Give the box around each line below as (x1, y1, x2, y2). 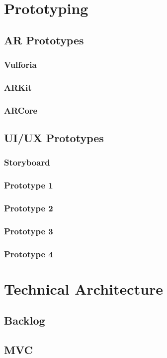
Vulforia (4, 58, 37, 71)
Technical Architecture (4, 278, 164, 299)
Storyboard (4, 156, 50, 169)
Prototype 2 (4, 202, 53, 214)
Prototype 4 (4, 247, 53, 260)
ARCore (4, 104, 38, 116)
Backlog (4, 313, 45, 328)
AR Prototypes (4, 32, 84, 47)
